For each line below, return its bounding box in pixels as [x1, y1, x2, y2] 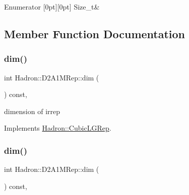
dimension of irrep [4, 106, 60, 116]
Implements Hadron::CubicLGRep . [4, 123, 111, 133]
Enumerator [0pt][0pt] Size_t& [4, 2, 100, 12]
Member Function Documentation [4, 26, 185, 41]
